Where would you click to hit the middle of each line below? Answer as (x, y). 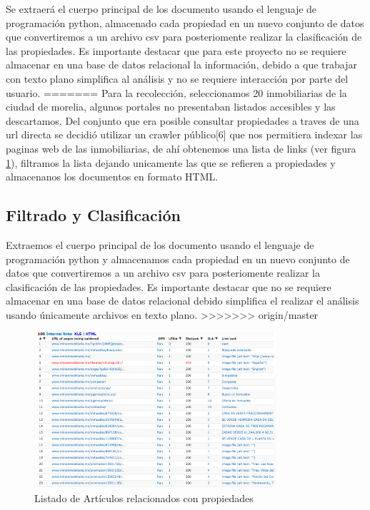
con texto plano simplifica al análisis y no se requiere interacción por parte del (177, 78)
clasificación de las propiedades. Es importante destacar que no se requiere (169, 286)
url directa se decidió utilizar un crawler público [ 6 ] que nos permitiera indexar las (184, 134)
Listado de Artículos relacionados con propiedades (144, 498)
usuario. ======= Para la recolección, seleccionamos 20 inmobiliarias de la (176, 92)
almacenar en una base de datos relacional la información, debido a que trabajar (181, 65)
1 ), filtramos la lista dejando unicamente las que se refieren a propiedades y (171, 162)
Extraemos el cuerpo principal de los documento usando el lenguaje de (160, 244)
